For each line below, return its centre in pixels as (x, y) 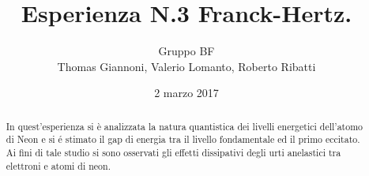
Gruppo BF (186, 51)
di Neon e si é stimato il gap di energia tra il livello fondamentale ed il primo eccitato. (183, 139)
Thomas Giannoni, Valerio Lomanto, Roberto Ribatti (186, 66)
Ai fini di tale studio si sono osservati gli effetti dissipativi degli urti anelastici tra (173, 153)
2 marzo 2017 (186, 93)
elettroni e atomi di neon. (58, 165)
